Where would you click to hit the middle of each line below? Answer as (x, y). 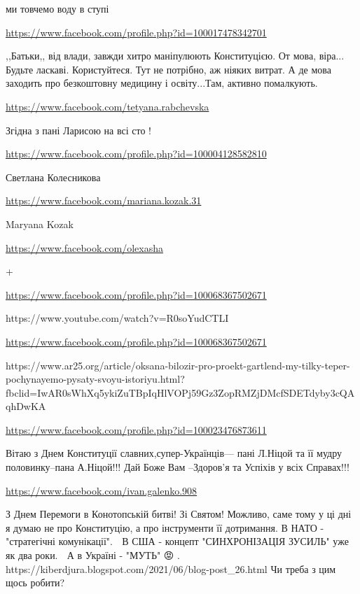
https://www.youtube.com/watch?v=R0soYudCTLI (117, 318)
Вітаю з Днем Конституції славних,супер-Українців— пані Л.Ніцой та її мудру (174, 453)
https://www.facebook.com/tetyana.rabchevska (108, 106)
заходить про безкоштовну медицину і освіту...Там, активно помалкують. (162, 83)
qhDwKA (26, 406)
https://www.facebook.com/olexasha (84, 247)
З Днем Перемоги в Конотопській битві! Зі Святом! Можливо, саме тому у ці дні (179, 514)
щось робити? (35, 582)
